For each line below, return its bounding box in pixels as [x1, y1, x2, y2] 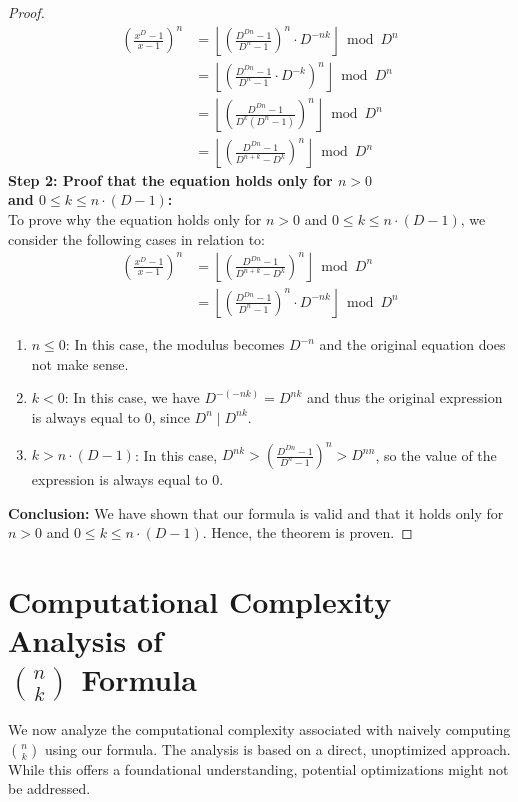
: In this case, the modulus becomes [65, 334, 285, 355]
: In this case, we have [64, 387, 200, 408]
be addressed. [8, 778, 91, 799]
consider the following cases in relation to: [8, 228, 265, 249]
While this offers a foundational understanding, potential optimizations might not [8, 758, 509, 779]
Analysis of [8, 620, 163, 661]
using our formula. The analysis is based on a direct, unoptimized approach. [45, 738, 511, 759]
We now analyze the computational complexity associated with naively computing [8, 719, 511, 740]
